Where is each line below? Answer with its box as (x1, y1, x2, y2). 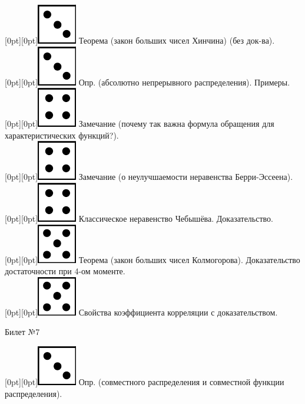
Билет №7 (5, 326, 40, 338)
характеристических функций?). (5, 129, 119, 141)
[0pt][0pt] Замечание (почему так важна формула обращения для (5, 117, 274, 130)
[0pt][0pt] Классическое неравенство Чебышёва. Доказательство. (5, 212, 273, 224)
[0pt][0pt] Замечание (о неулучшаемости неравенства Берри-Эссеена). (5, 170, 293, 183)
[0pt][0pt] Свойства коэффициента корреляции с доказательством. (5, 306, 278, 318)
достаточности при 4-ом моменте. (5, 265, 125, 277)
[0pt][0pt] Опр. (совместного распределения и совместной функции (5, 375, 284, 387)
